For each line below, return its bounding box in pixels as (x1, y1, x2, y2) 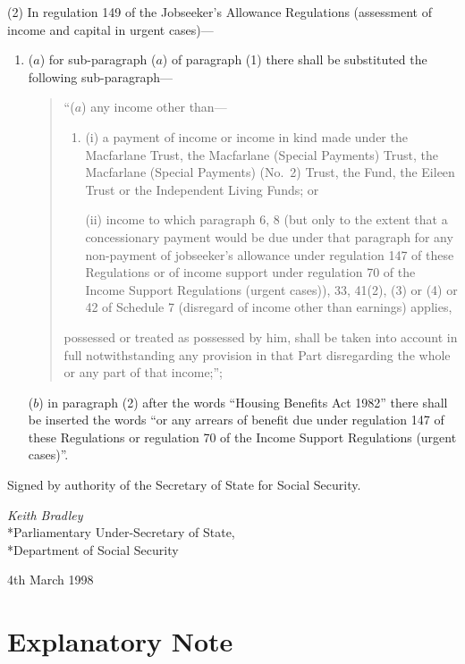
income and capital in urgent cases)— (7, 20, 214, 38)
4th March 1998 (7, 570, 94, 589)
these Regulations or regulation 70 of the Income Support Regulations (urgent (28, 427, 457, 446)
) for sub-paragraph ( (39, 50, 156, 69)
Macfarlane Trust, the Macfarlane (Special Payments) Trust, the (85, 145, 438, 164)
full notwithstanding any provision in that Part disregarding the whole (63, 345, 451, 364)
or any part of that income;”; (63, 363, 224, 382)
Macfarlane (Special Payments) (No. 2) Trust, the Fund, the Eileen (85, 163, 455, 181)
